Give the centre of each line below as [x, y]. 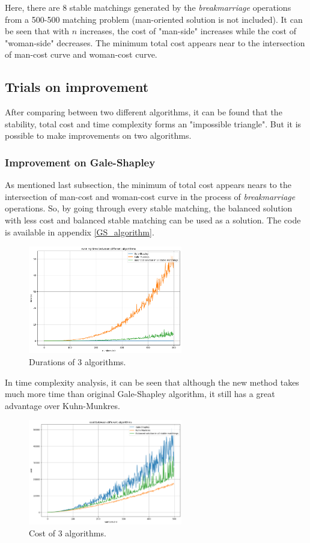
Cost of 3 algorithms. [68, 532]
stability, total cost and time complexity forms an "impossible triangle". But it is [153, 123]
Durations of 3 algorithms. [77, 362]
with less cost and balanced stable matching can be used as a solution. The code [153, 220]
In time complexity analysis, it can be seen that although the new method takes [152, 382]
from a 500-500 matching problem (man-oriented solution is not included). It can [154, 19]
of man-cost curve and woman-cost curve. [81, 54]
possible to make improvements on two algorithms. [98, 135]
